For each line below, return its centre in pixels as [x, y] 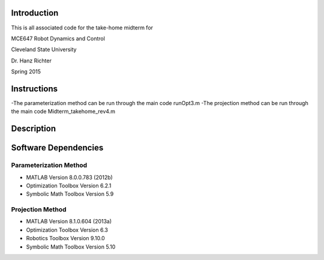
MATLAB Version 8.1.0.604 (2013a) [69, 222]
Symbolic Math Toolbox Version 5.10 [71, 247]
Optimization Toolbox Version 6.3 [67, 230]
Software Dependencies [57, 148]
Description [34, 129]
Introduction [35, 13]
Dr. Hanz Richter [31, 61]
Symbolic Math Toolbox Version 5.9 [70, 194]
